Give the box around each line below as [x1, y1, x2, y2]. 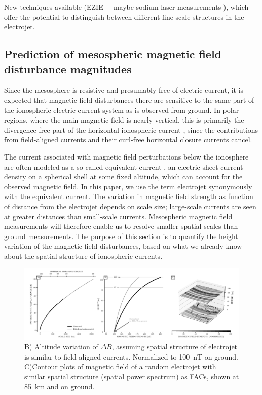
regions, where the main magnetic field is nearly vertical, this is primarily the [4, 114, 244, 125]
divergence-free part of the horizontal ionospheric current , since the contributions [4, 124, 258, 135]
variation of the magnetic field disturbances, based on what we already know [4, 241, 242, 251]
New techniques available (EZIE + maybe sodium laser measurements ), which [4, 2, 249, 12]
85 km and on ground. [24, 381, 95, 391]
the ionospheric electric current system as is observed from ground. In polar [4, 104, 239, 115]
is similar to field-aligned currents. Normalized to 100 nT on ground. [24, 351, 239, 362]
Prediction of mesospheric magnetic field [4, 46, 222, 62]
